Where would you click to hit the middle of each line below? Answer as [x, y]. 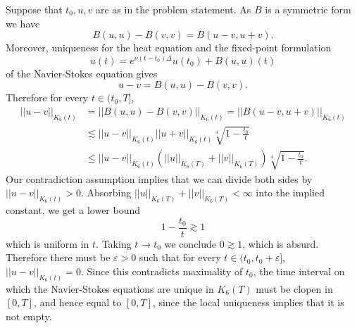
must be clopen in [294, 288]
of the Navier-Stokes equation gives [82, 73]
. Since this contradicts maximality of [162, 271]
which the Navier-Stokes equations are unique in [110, 288]
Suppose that [34, 9]
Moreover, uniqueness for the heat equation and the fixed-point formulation [169, 48]
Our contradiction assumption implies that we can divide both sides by [159, 178]
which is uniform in [48, 243]
